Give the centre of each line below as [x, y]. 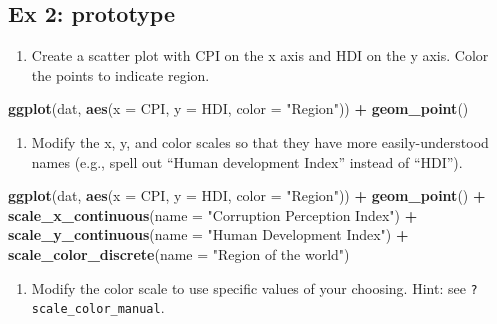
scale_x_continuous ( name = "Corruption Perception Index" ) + [213, 214]
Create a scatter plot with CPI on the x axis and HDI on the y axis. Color [260, 55]
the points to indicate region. [120, 74]
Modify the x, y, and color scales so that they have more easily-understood [260, 141]
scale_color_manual [96, 309]
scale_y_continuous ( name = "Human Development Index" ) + [208, 234]
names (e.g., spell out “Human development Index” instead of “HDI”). [247, 161]
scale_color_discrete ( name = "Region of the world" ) [179, 253]
